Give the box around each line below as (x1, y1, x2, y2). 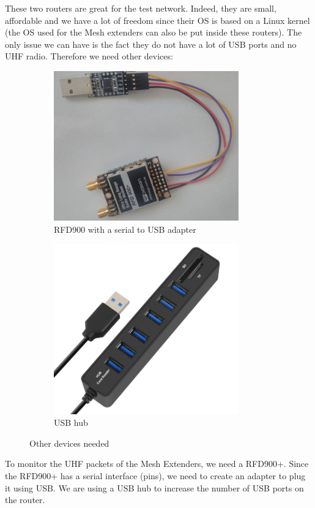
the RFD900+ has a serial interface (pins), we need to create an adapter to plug (5, 469, 306, 482)
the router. (5, 493, 45, 506)
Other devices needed (29, 436, 109, 449)
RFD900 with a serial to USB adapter (54, 222, 196, 235)
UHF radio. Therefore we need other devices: (5, 50, 173, 63)
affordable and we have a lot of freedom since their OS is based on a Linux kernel (5, 13, 310, 26)
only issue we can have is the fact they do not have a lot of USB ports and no (5, 37, 297, 50)
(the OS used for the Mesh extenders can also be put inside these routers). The (5, 26, 302, 39)
